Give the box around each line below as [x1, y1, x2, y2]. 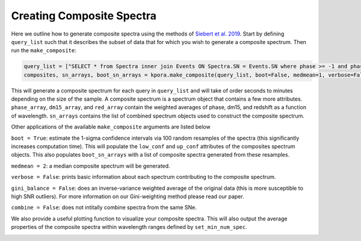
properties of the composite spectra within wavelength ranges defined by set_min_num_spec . [11, 224, 247, 231]
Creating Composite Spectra [11, 9, 156, 22]
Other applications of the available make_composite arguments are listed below [11, 124, 211, 131]
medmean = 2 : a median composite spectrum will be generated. [11, 162, 171, 169]
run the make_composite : [11, 47, 76, 54]
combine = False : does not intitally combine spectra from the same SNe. [11, 204, 197, 211]
